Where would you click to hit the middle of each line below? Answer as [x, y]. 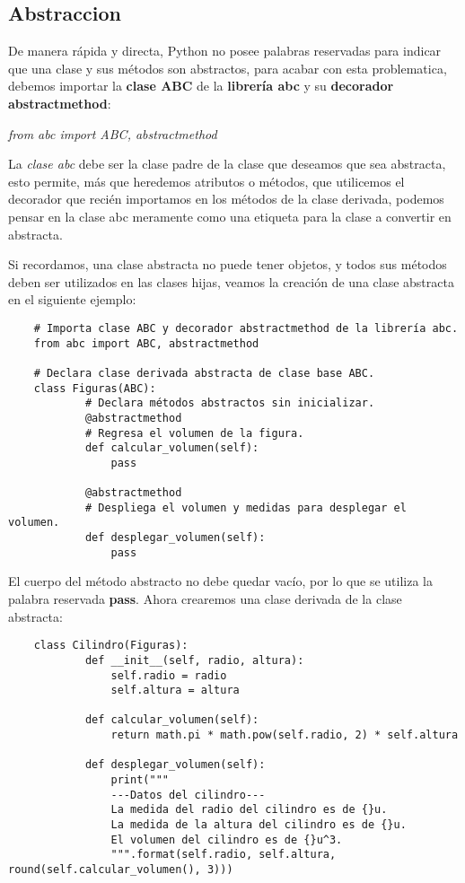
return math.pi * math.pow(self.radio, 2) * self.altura [285, 735]
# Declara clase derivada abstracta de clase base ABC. [204, 373]
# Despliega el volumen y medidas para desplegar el [246, 507]
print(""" [140, 780]
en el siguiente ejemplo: [72, 299]
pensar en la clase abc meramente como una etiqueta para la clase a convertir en [230, 216]
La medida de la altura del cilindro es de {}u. [259, 825]
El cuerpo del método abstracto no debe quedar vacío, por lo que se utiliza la [221, 581]
